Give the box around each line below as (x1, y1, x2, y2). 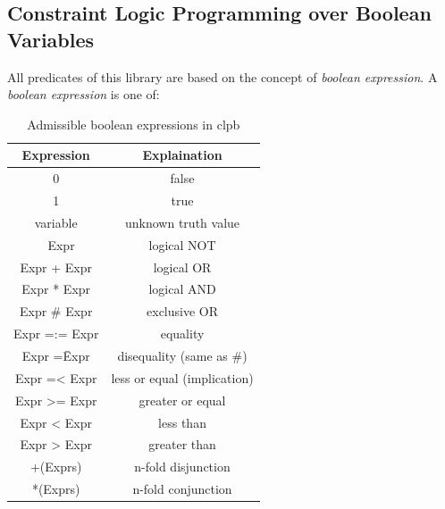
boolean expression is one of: (7, 85, 160, 104)
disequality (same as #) (117, 346, 248, 364)
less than (158, 413, 206, 431)
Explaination (142, 146, 222, 164)
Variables (7, 25, 95, 53)
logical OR (153, 257, 212, 276)
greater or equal (139, 390, 226, 409)
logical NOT (148, 235, 216, 254)
